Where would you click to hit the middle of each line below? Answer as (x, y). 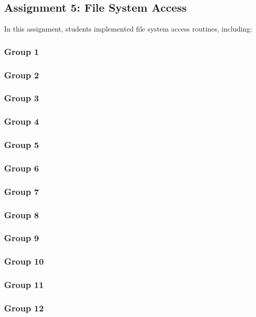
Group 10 (24, 261)
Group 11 (24, 285)
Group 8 (22, 214)
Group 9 (22, 238)
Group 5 (22, 145)
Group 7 (22, 191)
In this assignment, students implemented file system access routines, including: (128, 29)
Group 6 (22, 168)
